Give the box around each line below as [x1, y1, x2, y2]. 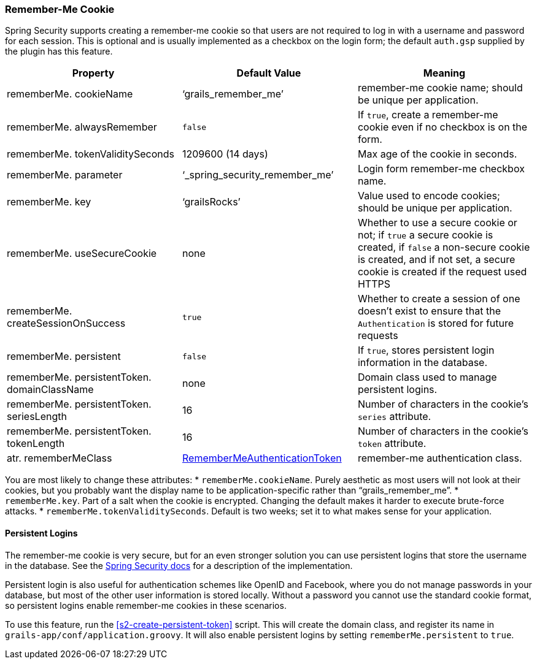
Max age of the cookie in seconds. [357, 148, 517, 161]
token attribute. [357, 437, 427, 450]
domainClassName [7, 383, 94, 396]
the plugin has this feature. [5, 46, 113, 57]
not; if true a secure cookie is [357, 229, 493, 242]
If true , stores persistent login [357, 344, 495, 357]
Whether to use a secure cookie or [357, 216, 517, 229]
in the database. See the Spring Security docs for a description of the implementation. [5, 560, 353, 571]
